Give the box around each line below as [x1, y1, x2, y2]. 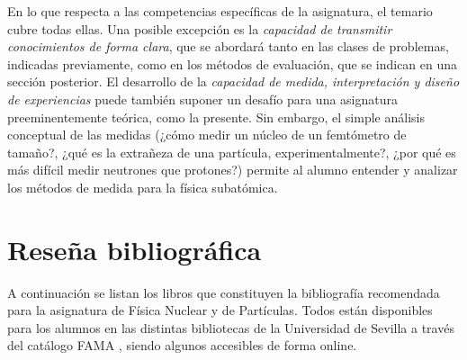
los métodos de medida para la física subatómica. [7, 177, 278, 196]
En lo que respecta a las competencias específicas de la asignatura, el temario [7, 2, 433, 20]
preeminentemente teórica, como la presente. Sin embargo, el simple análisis [7, 107, 425, 126]
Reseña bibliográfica [7, 230, 262, 267]
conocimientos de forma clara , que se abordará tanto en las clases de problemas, [7, 37, 449, 56]
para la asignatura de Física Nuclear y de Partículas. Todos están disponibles [7, 301, 433, 319]
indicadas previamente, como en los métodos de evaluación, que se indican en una [7, 54, 458, 73]
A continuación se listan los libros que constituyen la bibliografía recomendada [7, 283, 440, 301]
